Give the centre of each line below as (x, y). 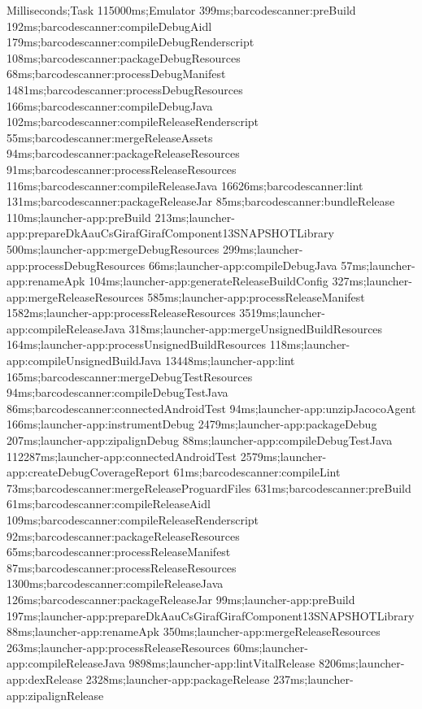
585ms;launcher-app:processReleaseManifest (256, 296)
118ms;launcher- (310, 344)
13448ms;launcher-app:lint (230, 361)
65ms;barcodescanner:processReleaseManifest (119, 552)
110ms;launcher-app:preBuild (79, 217)
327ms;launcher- (372, 281)
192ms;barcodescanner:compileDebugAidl (109, 26)
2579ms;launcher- (283, 456)
